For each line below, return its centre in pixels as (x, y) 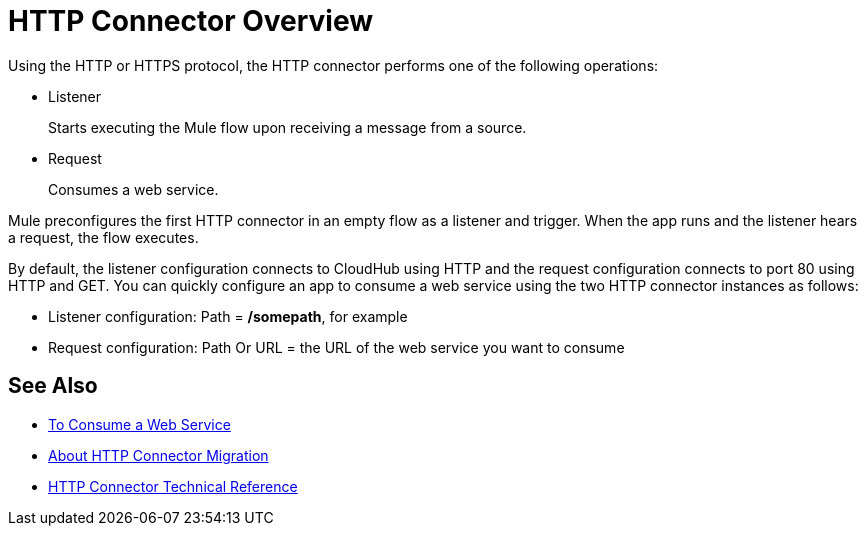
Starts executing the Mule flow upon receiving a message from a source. (287, 127)
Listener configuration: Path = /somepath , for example (228, 316)
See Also (53, 386)
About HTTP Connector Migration (158, 455)
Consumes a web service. (133, 189)
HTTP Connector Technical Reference (173, 486)
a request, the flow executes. (103, 237)
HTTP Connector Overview (191, 21)
